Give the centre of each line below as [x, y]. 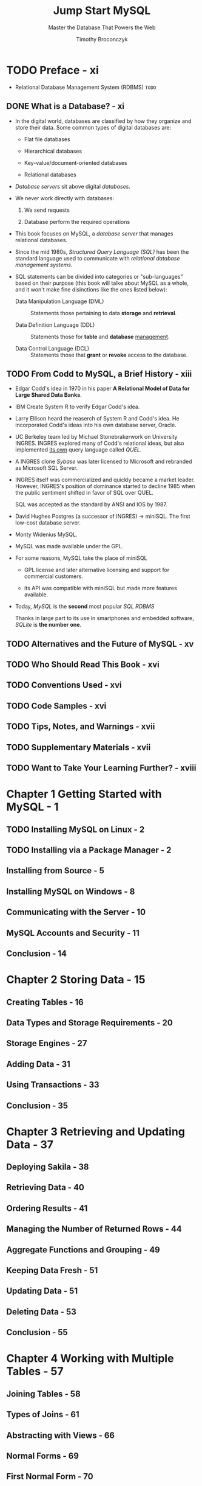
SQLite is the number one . [48, 625]
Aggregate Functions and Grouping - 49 [83, 1250]
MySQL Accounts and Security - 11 [73, 933]
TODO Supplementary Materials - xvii [79, 747]
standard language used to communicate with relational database [97, 258]
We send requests [47, 210]
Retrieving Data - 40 [45, 1188]
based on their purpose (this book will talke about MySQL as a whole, [102, 283]
